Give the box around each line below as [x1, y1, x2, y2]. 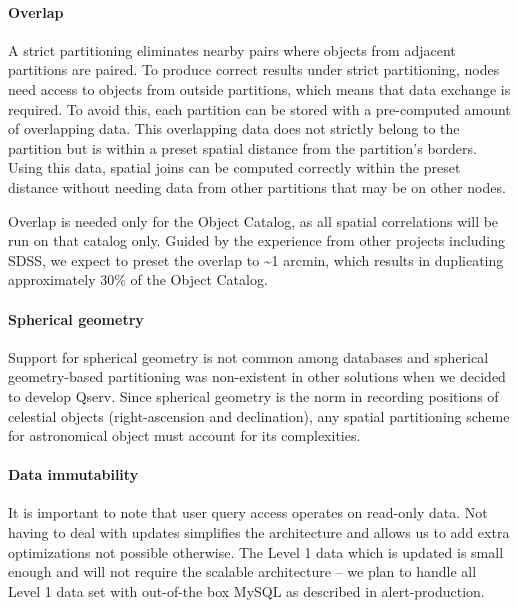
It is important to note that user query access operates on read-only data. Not [8, 502, 488, 523]
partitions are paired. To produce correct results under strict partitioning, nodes [8, 59, 500, 80]
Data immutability [8, 464, 139, 485]
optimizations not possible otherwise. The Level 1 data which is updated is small [8, 541, 504, 562]
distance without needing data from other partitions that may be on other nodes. [8, 176, 506, 197]
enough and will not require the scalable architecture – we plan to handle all [8, 561, 477, 582]
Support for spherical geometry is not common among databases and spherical [8, 346, 489, 367]
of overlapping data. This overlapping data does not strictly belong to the [8, 118, 460, 139]
